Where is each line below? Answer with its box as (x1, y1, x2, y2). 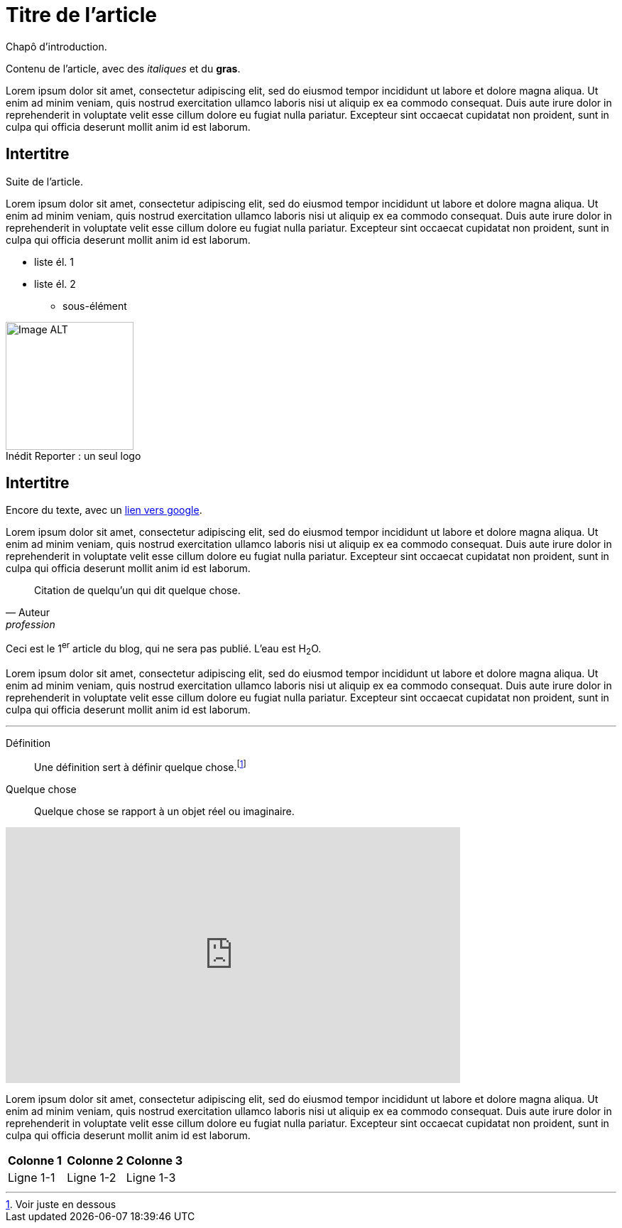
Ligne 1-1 (8, 1170, 55, 1185)
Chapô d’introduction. (6, 40, 107, 53)
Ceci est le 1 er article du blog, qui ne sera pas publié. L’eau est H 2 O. (6, 640, 322, 657)
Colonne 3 (126, 1153, 183, 1168)
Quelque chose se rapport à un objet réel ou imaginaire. (34, 804, 295, 817)
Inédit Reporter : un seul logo (6, 449, 141, 462)
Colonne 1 (8, 1153, 62, 1168)
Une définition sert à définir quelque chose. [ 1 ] (34, 758, 246, 773)
